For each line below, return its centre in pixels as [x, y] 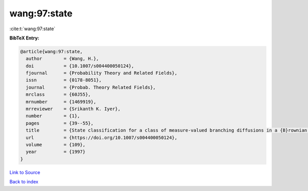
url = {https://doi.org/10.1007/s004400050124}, [102, 137]
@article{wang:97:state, [52, 51]
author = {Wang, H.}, [63, 59]
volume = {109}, [56, 145]
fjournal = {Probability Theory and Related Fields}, [102, 73]
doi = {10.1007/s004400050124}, [80, 66]
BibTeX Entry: [24, 38]
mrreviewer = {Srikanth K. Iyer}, [73, 109]
